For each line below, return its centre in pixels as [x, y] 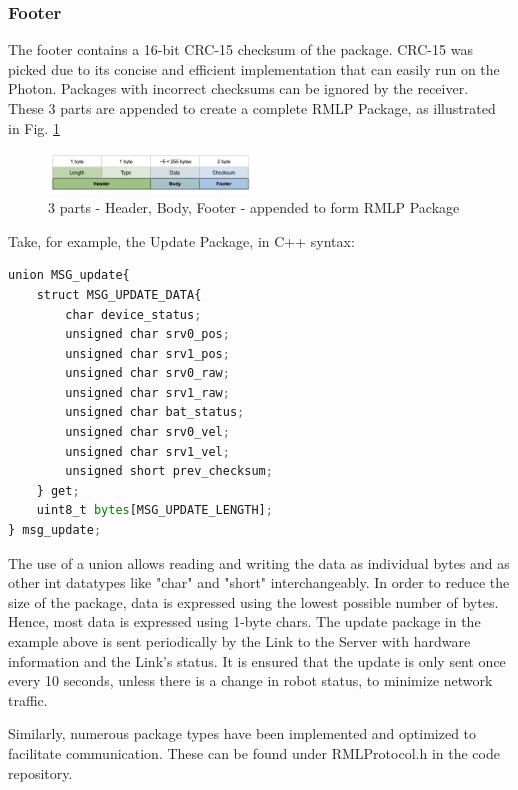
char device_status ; [133, 314]
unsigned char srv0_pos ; [147, 334]
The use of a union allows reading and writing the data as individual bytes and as [259, 562]
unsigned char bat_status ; [155, 412]
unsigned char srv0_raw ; [147, 373]
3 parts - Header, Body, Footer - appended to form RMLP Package [254, 207]
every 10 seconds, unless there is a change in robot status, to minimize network [250, 680]
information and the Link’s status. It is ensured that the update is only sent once [257, 660]
